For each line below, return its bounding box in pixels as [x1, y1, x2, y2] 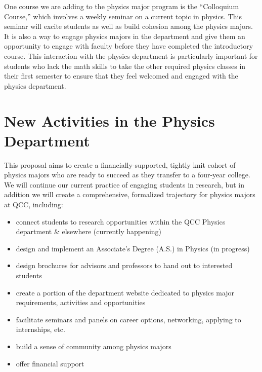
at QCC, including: [4, 199, 63, 210]
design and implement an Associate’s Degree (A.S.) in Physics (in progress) [16, 243, 250, 253]
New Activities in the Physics [4, 110, 215, 131]
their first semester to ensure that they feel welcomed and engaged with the [4, 70, 238, 81]
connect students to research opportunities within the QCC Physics [16, 216, 226, 227]
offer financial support [16, 358, 84, 368]
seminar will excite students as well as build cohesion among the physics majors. [4, 21, 253, 31]
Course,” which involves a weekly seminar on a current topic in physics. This [4, 11, 242, 21]
